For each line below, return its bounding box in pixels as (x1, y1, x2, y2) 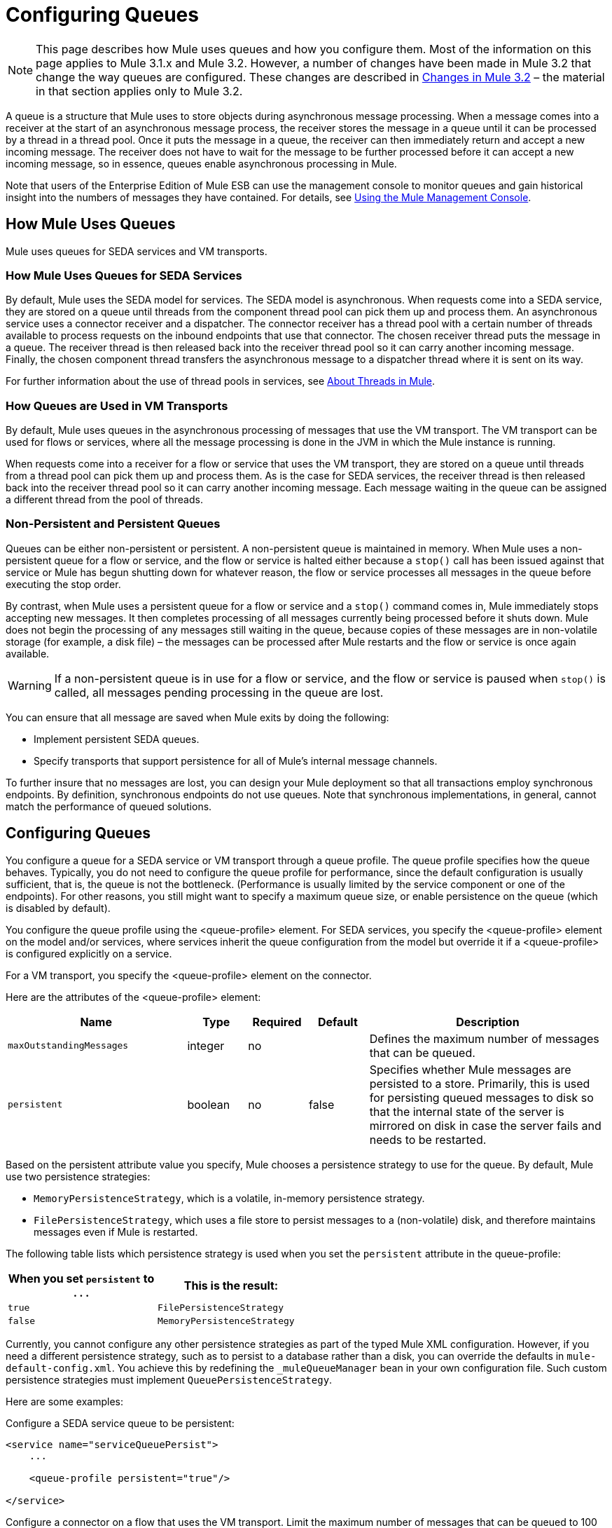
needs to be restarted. (369, 1132, 487, 1147)
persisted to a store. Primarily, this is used (369, 1076, 590, 1091)
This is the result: (183, 1278, 279, 1292)
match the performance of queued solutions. (6, 800, 212, 812)
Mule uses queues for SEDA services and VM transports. (6, 245, 267, 257)
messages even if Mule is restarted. (34, 1225, 198, 1238)
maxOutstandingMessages (8, 1040, 129, 1051)
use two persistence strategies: (6, 1170, 151, 1182)
